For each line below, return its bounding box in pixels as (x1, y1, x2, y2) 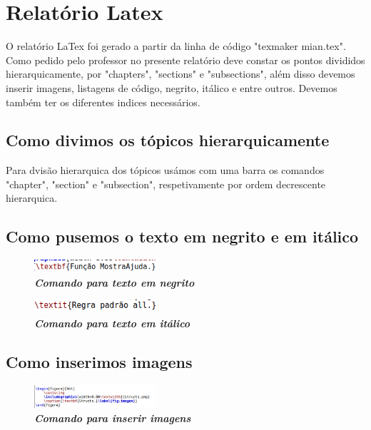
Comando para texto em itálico (34, 315, 190, 330)
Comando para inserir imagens (34, 410, 191, 425)
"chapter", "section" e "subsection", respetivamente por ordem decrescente (6, 176, 326, 191)
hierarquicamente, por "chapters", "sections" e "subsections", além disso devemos (6, 66, 355, 81)
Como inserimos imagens (6, 350, 193, 372)
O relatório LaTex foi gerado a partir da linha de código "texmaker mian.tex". (6, 39, 346, 53)
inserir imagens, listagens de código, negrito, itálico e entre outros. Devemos (6, 80, 337, 95)
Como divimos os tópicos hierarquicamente (6, 129, 330, 151)
